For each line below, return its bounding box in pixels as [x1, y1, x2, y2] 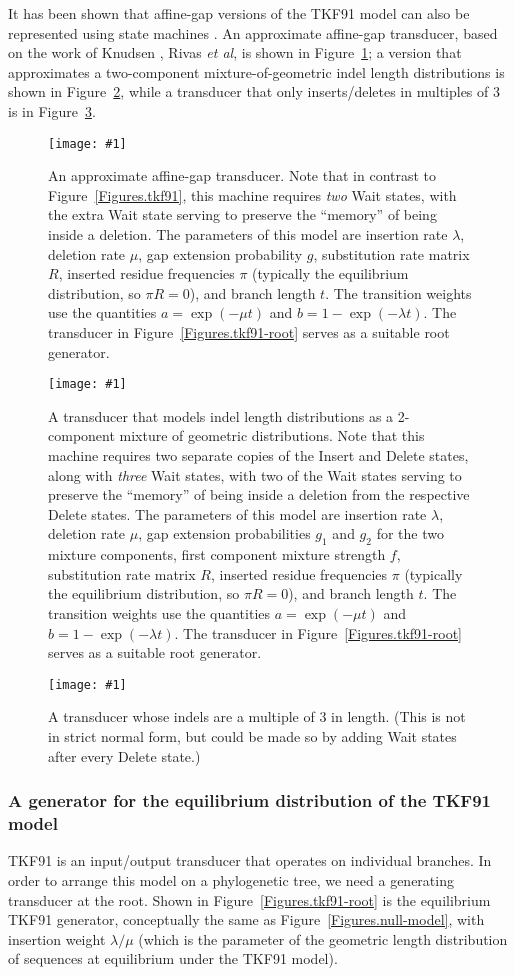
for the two [376, 523, 444, 544]
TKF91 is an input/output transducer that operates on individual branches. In [8, 850, 492, 871]
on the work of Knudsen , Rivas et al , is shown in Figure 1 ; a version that [8, 42, 462, 63]
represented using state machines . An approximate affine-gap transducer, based [8, 22, 498, 43]
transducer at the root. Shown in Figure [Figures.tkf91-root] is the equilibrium [8, 889, 491, 910]
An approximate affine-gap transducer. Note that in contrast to [48, 165, 437, 186]
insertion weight [8, 928, 106, 949]
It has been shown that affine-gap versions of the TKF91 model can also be [8, 3, 470, 23]
